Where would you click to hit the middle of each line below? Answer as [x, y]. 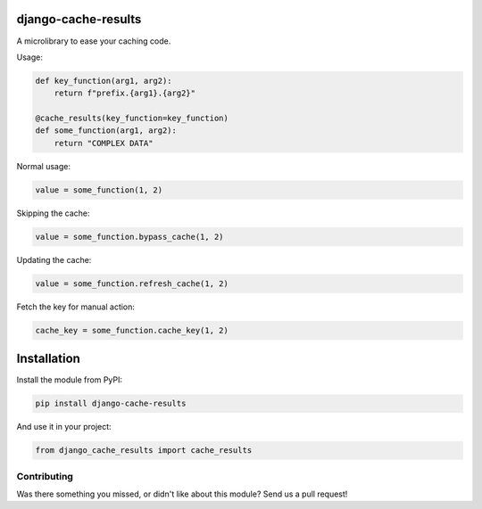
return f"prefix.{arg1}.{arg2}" [125, 93]
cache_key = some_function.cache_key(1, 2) [132, 330]
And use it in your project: [64, 427]
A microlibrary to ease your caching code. [94, 41]
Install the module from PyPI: [70, 380]
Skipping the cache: [53, 213]
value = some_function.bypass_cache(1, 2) [129, 237]
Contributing [45, 476]
